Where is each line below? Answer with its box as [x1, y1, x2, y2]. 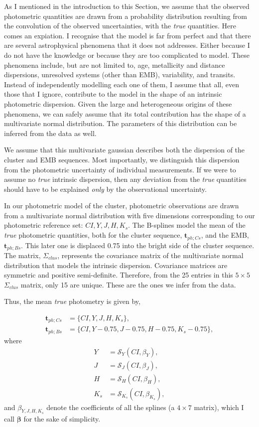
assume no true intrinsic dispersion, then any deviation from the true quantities [4, 174, 247, 184]
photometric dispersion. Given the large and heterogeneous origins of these [4, 98, 232, 109]
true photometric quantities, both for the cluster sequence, [4, 230, 182, 240]
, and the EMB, [201, 230, 249, 240]
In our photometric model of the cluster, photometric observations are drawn [4, 200, 239, 211]
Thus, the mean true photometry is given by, [4, 296, 140, 306]
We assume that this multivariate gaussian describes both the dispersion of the [4, 144, 245, 155]
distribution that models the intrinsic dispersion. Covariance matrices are [4, 260, 228, 270]
